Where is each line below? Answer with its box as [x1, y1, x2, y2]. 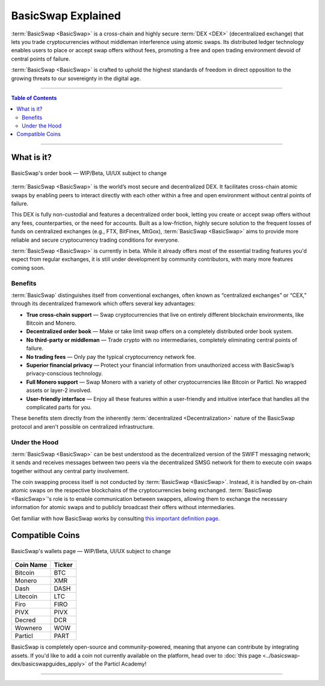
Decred [14, 616, 36, 625]
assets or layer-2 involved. [26, 387, 92, 394]
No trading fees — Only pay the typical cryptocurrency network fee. [26, 353, 196, 360]
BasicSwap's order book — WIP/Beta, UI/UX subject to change [11, 169, 167, 177]
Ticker [54, 561, 73, 569]
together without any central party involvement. [11, 467, 129, 474]
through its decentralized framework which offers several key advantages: [11, 300, 196, 307]
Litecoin [14, 592, 38, 601]
